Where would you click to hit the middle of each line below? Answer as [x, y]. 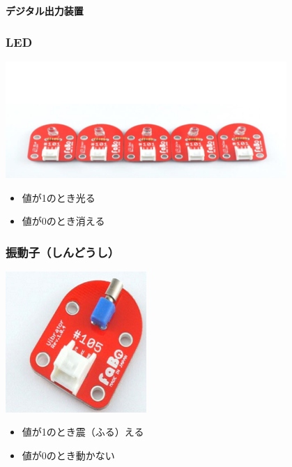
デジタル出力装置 [45, 10]
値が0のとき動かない [68, 455]
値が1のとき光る [59, 197]
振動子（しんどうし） [63, 252]
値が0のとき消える [63, 221]
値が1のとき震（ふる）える [83, 432]
